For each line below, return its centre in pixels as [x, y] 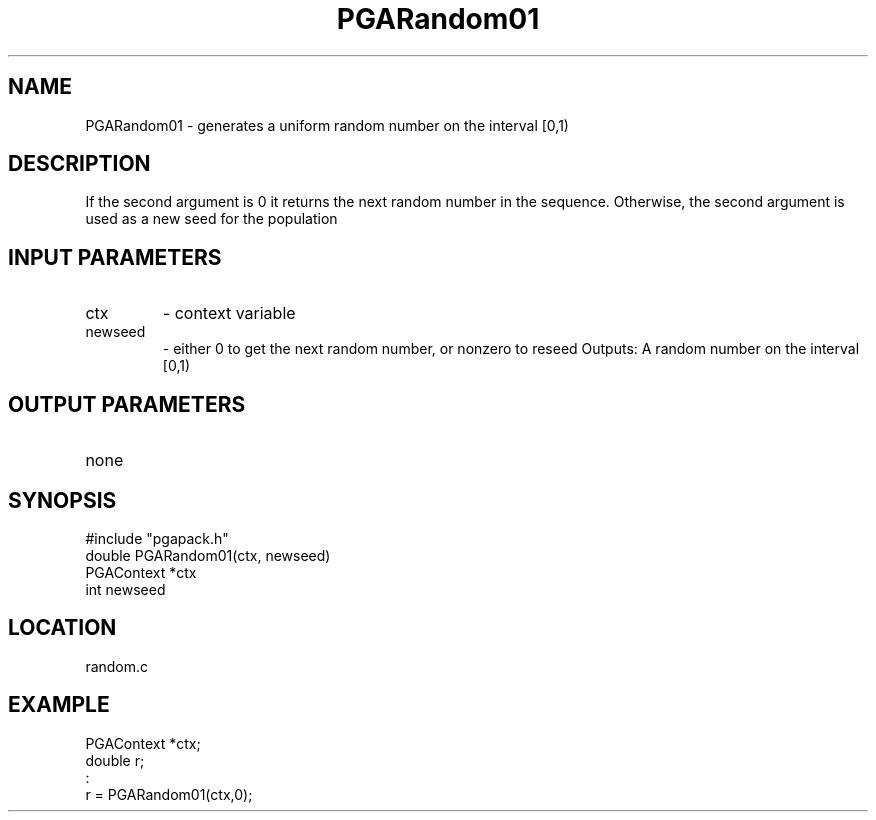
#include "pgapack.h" [157, 538]
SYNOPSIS [62, 500]
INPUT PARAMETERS [115, 257]
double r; [115, 760]
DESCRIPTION [79, 164]
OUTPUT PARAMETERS [127, 404]
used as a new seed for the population [211, 219]
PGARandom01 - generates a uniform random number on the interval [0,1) [327, 125]
